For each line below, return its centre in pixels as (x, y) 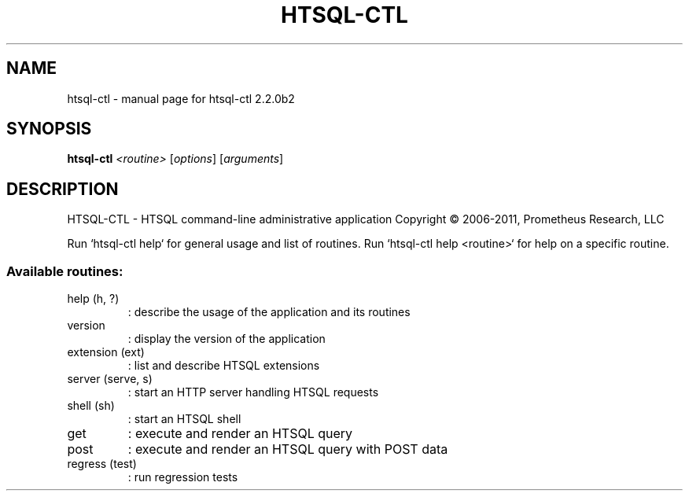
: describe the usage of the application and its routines (269, 312)
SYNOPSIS (49, 129)
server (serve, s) (110, 379)
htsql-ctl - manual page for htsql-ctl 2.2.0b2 (181, 98)
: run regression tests (183, 477)
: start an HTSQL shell (184, 419)
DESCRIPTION (63, 189)
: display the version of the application (227, 339)
